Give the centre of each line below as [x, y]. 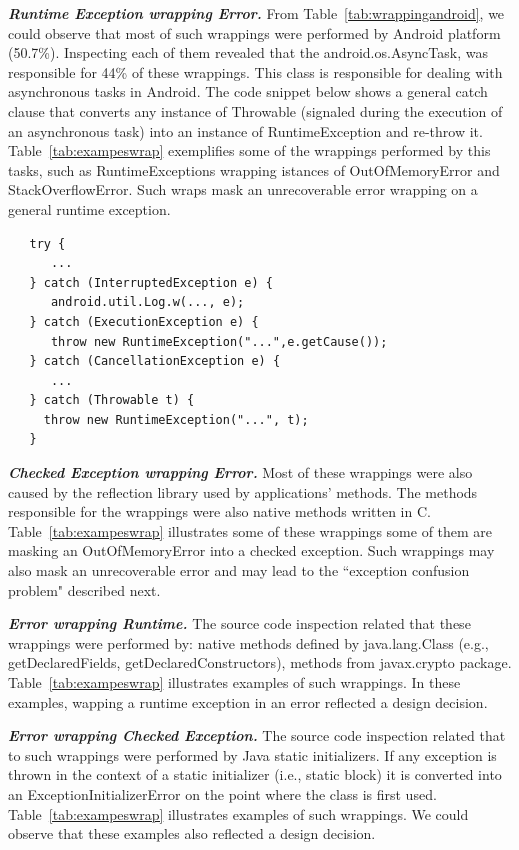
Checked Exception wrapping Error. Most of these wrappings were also [240, 472]
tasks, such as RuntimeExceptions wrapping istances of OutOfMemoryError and [254, 169]
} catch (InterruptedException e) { [151, 282]
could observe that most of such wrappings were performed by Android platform [254, 32]
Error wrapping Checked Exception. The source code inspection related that [257, 735]
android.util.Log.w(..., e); [147, 302]
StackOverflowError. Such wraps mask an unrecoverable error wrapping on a [243, 189]
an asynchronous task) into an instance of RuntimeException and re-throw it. [245, 130]
